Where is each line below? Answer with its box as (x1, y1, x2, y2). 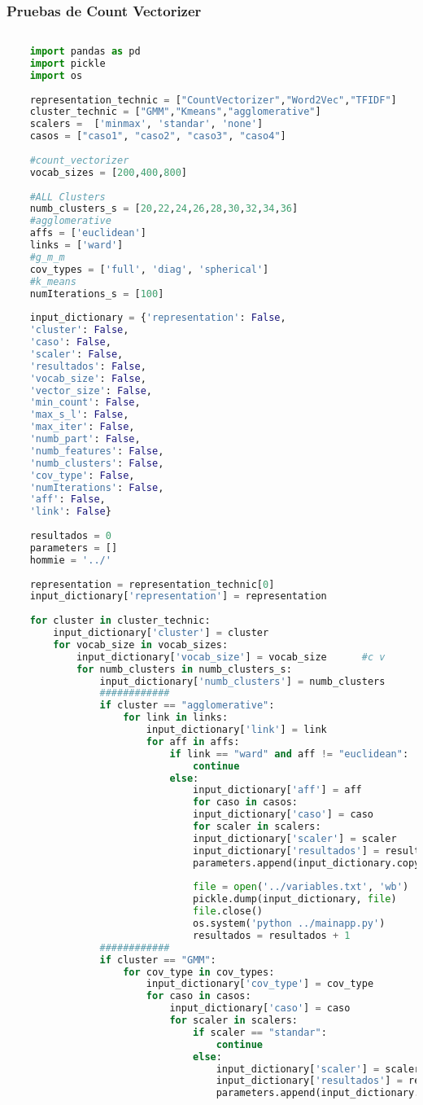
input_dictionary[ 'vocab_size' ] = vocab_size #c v (76, 651, 386, 663)
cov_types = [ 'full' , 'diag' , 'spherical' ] (29, 263, 269, 275)
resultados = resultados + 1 (193, 929, 351, 941)
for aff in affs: (146, 735, 240, 748)
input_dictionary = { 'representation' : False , (29, 312, 286, 324)
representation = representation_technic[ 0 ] (29, 578, 275, 590)
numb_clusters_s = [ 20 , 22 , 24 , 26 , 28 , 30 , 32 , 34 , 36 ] (29, 203, 299, 215)
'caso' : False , (29, 336, 111, 349)
